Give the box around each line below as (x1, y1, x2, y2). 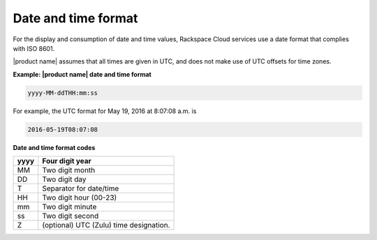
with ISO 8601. (13, 44, 55, 52)
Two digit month (42, 165, 96, 175)
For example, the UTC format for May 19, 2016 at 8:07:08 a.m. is (13, 107, 197, 115)
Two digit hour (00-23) (42, 193, 117, 202)
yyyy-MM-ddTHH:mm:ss (27, 89, 98, 97)
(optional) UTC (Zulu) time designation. (42, 220, 170, 230)
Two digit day (42, 174, 87, 184)
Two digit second (42, 211, 99, 221)
